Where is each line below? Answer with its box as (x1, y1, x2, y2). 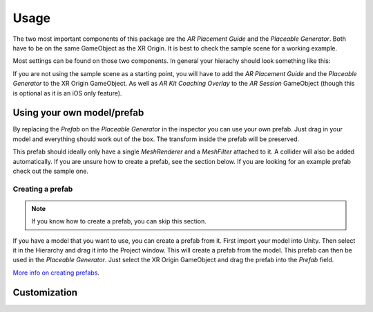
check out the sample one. (12, 167, 89, 175)
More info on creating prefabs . (12, 268, 100, 277)
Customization (12, 286, 78, 298)
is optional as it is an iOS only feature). (12, 89, 122, 97)
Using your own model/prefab (12, 107, 144, 119)
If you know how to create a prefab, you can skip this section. (31, 217, 207, 226)
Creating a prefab (12, 184, 73, 194)
